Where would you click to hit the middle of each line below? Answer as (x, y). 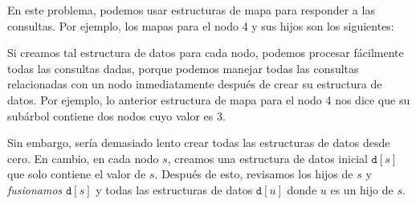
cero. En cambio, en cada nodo (83, 158)
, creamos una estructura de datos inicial (267, 158)
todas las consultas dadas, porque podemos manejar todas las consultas (183, 68)
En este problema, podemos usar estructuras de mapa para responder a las (191, 10)
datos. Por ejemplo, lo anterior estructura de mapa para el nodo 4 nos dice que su (209, 99)
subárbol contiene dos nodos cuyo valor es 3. (116, 115)
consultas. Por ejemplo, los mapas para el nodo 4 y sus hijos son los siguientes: (201, 25)
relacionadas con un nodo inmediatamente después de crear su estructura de (195, 84)
